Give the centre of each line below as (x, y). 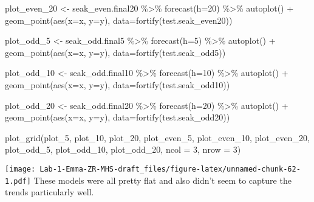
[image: (20, 169)
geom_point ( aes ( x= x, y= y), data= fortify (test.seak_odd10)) (118, 84)
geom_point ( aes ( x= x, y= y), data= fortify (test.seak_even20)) (119, 20)
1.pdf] (18, 181)
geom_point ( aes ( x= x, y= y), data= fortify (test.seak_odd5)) (115, 52)
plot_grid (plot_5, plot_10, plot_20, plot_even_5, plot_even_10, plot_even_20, (157, 137)
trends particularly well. (49, 192)
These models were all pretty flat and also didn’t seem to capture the (162, 180)
